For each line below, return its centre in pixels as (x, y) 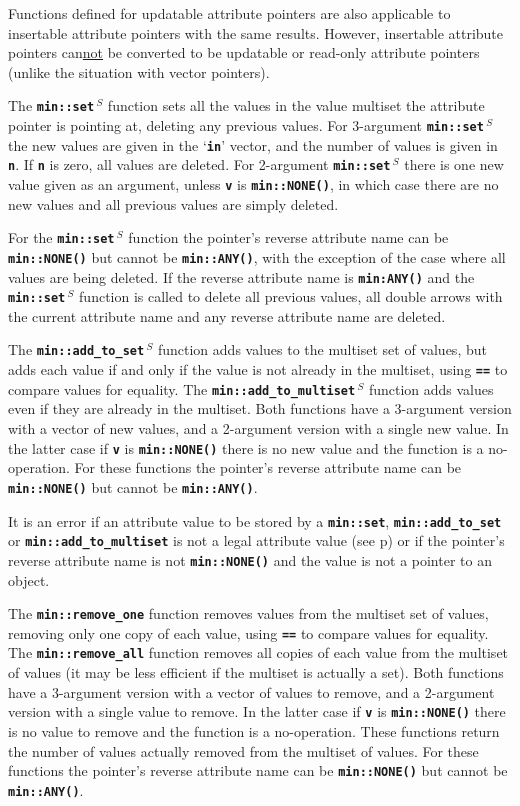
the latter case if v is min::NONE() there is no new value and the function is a (246, 447)
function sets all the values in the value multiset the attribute (296, 105)
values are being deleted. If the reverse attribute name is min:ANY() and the (241, 276)
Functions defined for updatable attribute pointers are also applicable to (229, 13)
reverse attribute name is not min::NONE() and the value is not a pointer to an (250, 559)
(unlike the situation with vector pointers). (139, 71)
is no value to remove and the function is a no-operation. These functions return (254, 730)
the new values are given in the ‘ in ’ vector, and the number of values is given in (253, 144)
